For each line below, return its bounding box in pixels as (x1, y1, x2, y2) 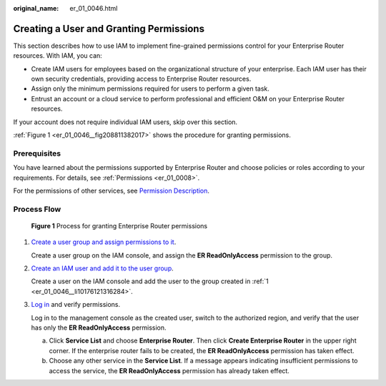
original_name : (13, 4, 59, 12)
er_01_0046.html (69, 4, 118, 12)
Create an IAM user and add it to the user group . (31, 264, 174, 273)
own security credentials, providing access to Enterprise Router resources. (31, 75, 252, 83)
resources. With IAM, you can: (13, 51, 103, 60)
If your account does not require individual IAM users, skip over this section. (13, 118, 238, 126)
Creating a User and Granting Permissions (13, 22, 205, 35)
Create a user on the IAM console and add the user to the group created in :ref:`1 (31, 277, 269, 285)
